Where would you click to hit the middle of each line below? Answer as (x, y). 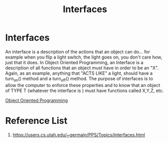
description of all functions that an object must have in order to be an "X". (82, 68)
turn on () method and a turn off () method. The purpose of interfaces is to (79, 79)
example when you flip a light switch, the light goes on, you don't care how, (84, 57)
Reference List (36, 121)
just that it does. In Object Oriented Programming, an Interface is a (74, 62)
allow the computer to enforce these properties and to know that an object (83, 85)
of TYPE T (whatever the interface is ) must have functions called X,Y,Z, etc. (85, 90)
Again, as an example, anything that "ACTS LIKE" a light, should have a (79, 73)
